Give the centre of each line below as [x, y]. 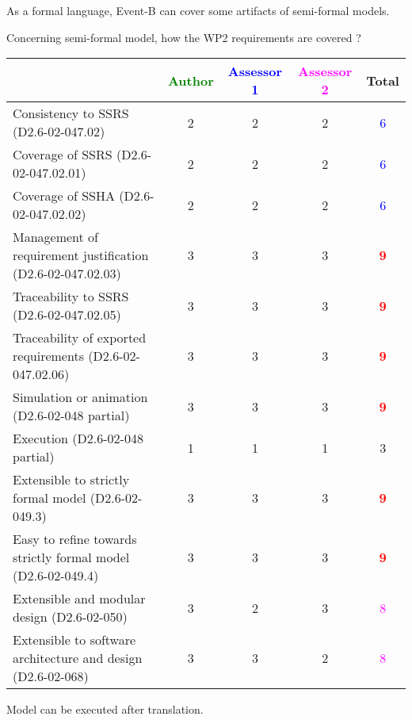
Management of [56, 237]
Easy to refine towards [75, 539]
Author [191, 80]
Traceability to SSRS [71, 297]
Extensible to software [74, 640]
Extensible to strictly [71, 480]
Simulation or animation [80, 397]
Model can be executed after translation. [105, 709]
